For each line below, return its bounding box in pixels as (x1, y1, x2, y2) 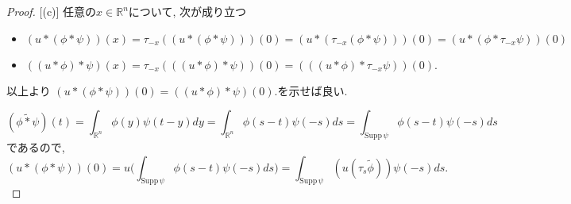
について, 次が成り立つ (128, 3, 246, 19)
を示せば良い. (277, 82, 348, 98)
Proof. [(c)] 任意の (6, 3, 97, 19)
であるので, (6, 138, 65, 155)
